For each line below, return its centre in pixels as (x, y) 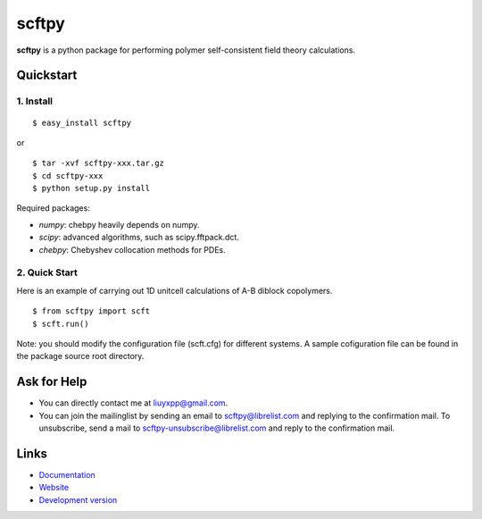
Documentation (67, 474)
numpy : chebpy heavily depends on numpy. (119, 224)
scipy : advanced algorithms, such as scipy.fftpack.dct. (139, 238)
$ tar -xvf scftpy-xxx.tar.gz (99, 163)
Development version (78, 499)
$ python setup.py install (91, 188)
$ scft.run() (61, 323)
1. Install (35, 101)
